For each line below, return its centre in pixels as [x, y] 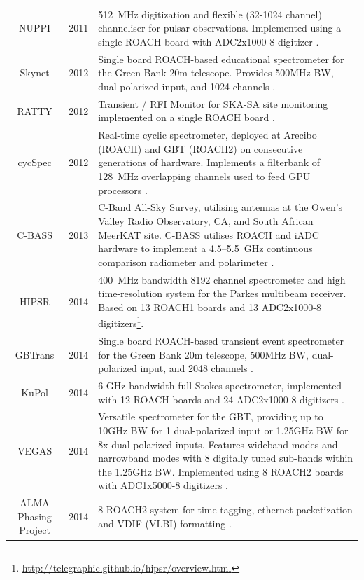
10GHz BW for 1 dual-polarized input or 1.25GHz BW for [223, 430]
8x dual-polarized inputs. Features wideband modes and [218, 444]
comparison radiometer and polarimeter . [186, 262]
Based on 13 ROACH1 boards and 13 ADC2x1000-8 [210, 306]
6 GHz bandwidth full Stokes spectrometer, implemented [220, 385]
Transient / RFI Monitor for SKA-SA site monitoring [213, 103]
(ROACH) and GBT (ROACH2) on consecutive [201, 148]
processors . [123, 189]
